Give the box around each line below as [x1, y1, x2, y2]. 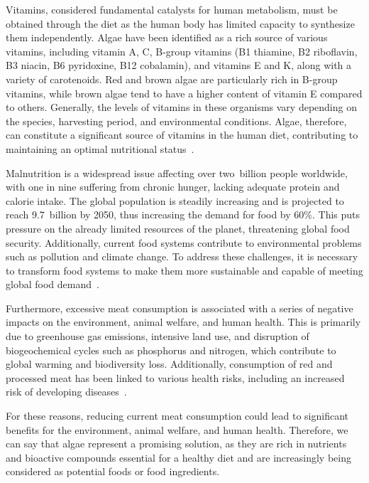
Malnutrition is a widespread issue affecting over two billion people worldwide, [6, 165, 348, 180]
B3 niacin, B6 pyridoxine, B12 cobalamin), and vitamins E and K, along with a [6, 58, 352, 73]
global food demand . [6, 277, 99, 292]
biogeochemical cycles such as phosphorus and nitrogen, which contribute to [6, 342, 336, 357]
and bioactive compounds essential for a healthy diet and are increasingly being [6, 450, 351, 465]
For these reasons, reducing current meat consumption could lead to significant [6, 408, 348, 423]
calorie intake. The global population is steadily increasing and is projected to [6, 193, 344, 208]
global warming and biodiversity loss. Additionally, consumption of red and [6, 356, 333, 371]
